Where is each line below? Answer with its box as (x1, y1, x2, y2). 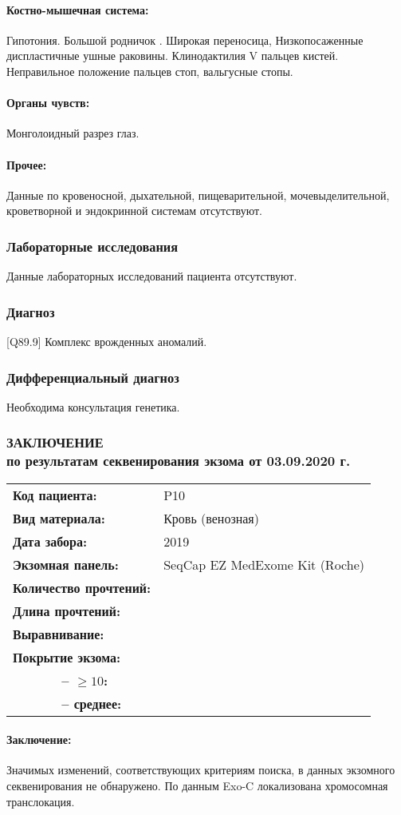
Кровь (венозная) (163, 508, 259, 527)
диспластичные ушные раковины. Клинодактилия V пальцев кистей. (6, 47, 339, 64)
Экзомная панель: (13, 555, 119, 574)
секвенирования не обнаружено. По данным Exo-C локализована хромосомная (6, 777, 388, 793)
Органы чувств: (6, 94, 90, 111)
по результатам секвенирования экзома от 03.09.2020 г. (6, 451, 351, 471)
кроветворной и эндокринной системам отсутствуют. (6, 202, 262, 219)
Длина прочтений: (13, 601, 120, 620)
